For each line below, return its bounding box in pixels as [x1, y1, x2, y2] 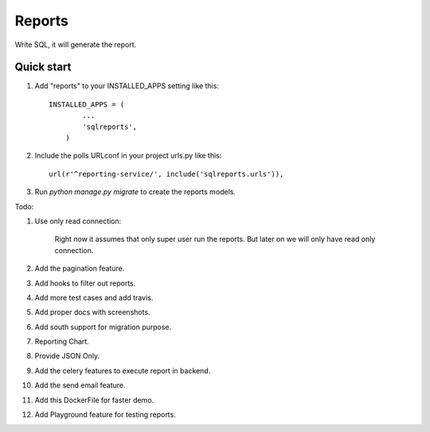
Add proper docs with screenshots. [34, 307, 150, 317]
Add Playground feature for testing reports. [34, 410, 176, 419]
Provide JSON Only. [34, 351, 100, 361]
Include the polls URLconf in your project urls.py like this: [34, 151, 222, 161]
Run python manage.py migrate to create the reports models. [34, 187, 236, 197]
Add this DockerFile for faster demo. [34, 395, 154, 405]
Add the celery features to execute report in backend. [34, 366, 211, 376]
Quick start [14, 60, 72, 74]
